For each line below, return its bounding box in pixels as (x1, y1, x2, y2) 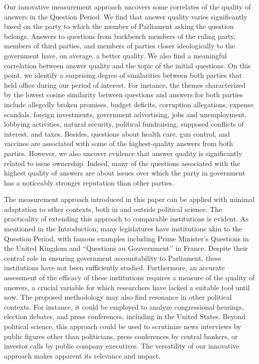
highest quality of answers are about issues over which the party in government (4, 168, 246, 178)
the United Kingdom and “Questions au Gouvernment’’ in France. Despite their (4, 243, 248, 253)
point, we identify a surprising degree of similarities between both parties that (4, 70, 242, 80)
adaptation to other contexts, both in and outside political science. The (4, 203, 222, 214)
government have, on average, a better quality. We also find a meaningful (4, 50, 227, 60)
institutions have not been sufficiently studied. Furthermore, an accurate (4, 262, 225, 273)
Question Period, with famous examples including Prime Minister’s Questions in (4, 233, 249, 243)
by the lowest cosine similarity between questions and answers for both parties (4, 89, 243, 100)
